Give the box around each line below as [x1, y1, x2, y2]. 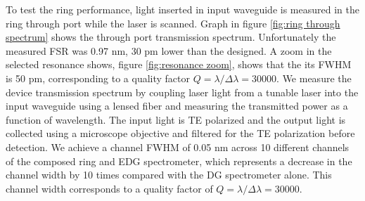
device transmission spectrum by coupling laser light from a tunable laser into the [6, 84, 359, 99]
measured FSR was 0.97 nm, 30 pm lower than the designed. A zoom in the [6, 43, 332, 58]
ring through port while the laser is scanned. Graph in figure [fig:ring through [6, 15, 340, 30]
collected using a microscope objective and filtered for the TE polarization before [6, 126, 355, 141]
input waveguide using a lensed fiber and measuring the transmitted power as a [6, 98, 348, 113]
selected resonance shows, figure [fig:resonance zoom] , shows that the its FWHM [6, 57, 352, 72]
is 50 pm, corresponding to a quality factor [6, 70, 191, 85]
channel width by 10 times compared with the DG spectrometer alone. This [6, 167, 332, 182]
